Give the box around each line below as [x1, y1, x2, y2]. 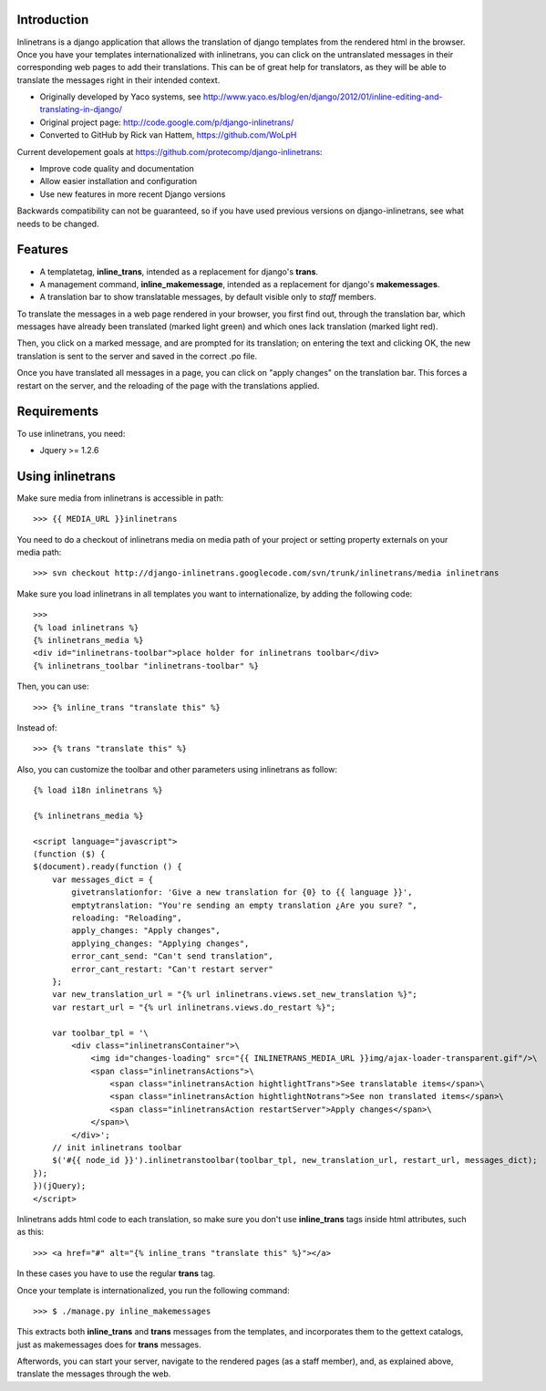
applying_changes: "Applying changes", [71, 938, 250, 949]
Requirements [16, 404, 99, 420]
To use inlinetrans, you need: [16, 428, 126, 439]
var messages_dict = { [51, 874, 154, 885]
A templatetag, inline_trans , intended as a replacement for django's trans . [39, 265, 319, 277]
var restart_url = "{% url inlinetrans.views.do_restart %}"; [51, 1002, 336, 1012]
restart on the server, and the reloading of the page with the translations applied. [16, 379, 320, 391]
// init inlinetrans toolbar [51, 1143, 182, 1153]
